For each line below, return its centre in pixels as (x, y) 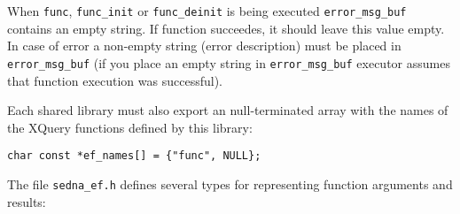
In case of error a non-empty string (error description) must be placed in (204, 46)
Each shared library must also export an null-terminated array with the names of (228, 110)
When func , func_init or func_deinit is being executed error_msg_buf (207, 11)
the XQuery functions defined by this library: (130, 127)
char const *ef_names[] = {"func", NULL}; (134, 156)
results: (27, 201)
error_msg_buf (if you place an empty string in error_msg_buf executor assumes (229, 62)
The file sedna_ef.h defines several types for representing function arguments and (230, 183)
